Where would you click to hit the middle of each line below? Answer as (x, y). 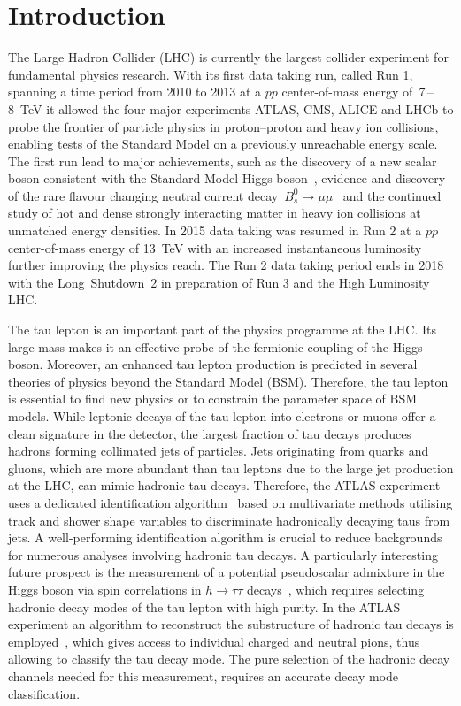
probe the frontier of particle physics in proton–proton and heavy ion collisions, (223, 126)
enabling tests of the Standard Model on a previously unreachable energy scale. (223, 144)
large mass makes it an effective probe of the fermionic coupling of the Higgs (215, 346)
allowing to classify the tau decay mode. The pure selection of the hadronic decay (229, 659)
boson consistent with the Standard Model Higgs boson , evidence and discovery (227, 178)
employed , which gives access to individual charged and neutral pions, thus (214, 641)
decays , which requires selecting (335, 589)
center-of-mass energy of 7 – (357, 92)
